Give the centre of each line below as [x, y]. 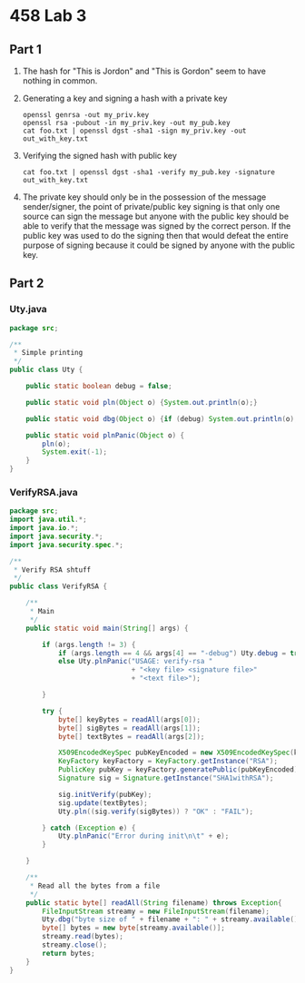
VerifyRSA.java [44, 492]
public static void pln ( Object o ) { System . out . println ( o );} [142, 402]
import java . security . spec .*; [67, 545]
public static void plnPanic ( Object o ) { [105, 435]
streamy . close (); [74, 945]
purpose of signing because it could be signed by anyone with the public [159, 245]
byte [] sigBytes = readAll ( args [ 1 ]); [129, 728]
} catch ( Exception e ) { [89, 828]
